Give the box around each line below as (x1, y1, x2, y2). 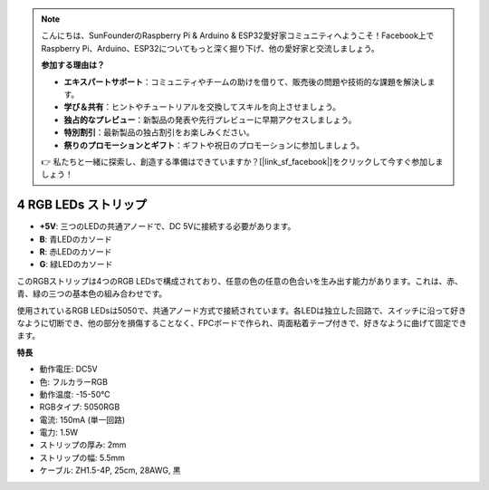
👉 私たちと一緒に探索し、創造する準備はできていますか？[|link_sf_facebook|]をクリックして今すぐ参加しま (41, 156, 444, 167)
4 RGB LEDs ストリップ (16, 197, 148, 213)
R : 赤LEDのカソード (39, 245, 112, 257)
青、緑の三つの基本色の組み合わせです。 (16, 288, 168, 299)
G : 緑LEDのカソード (39, 259, 113, 270)
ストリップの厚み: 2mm (39, 439, 127, 450)
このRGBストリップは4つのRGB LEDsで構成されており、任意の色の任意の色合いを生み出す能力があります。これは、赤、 (16, 275, 464, 286)
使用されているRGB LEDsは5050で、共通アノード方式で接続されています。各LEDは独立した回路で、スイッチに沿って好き (16, 304, 466, 316)
